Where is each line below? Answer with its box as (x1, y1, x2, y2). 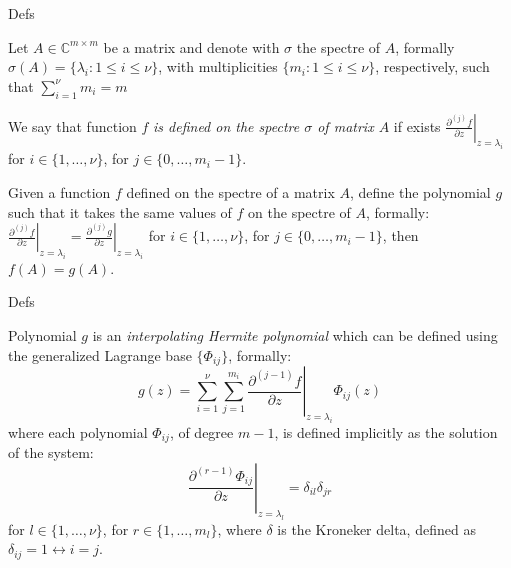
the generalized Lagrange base (8, 344, 192, 365)
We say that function (8, 115, 137, 136)
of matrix (317, 115, 374, 136)
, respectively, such (375, 56, 490, 77)
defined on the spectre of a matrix (126, 181, 335, 202)
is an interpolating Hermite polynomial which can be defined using (92, 325, 498, 346)
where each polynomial (8, 421, 148, 442)
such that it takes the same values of (8, 201, 232, 222)
